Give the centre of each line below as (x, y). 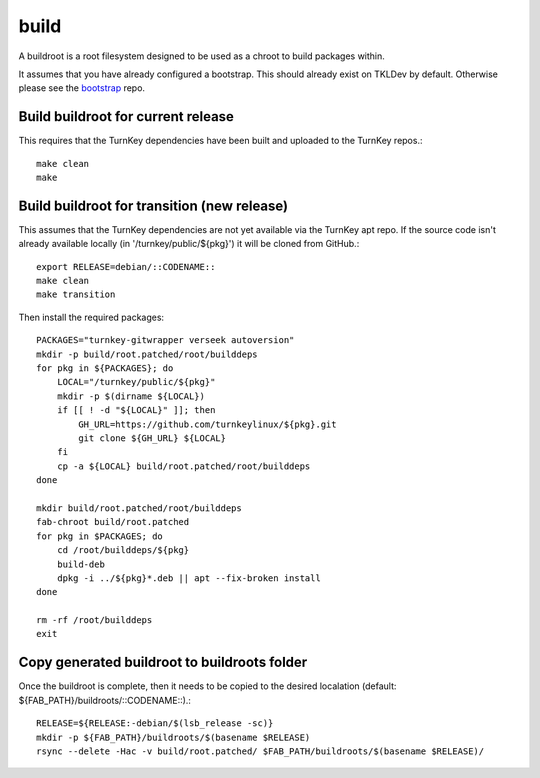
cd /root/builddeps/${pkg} (123, 550)
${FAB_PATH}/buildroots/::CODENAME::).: (105, 700)
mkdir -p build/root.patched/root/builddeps (147, 354)
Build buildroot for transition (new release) (153, 205)
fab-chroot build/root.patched (113, 522)
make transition (76, 294)
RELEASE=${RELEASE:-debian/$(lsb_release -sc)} (155, 723)
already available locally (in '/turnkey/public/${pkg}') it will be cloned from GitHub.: (189, 244)
